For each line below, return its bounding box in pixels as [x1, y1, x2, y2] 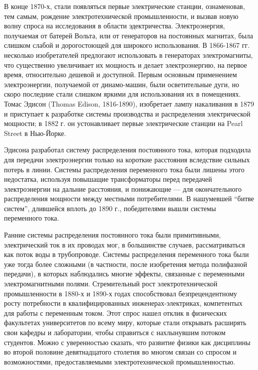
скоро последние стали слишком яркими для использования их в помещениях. [4, 89, 241, 99]
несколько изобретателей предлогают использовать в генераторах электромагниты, [4, 49, 253, 60]
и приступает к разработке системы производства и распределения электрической [4, 108, 251, 119]
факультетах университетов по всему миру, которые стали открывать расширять [4, 317, 247, 328]
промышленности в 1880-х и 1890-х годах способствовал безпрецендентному [4, 288, 237, 298]
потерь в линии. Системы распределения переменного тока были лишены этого [4, 164, 245, 174]
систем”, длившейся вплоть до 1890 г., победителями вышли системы [4, 203, 216, 213]
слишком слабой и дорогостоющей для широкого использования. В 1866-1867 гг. [4, 40, 250, 50]
